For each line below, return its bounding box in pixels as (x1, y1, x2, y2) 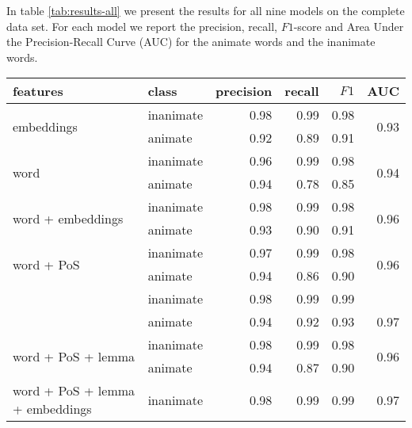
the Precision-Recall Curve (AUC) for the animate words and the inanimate (6, 33, 376, 50)
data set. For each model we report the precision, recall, (6, 17, 277, 34)
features (13, 82, 63, 101)
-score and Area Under (293, 17, 404, 34)
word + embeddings (13, 208, 124, 227)
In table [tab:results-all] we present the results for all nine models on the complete (6, 2, 405, 18)
